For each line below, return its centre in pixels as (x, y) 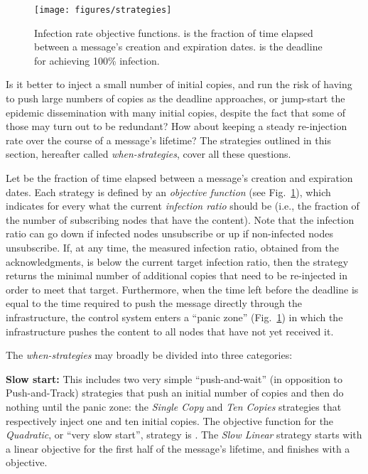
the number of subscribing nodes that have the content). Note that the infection (180, 219)
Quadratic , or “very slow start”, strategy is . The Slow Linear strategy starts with (184, 435)
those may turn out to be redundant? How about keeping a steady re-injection (177, 126)
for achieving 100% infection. (97, 60)
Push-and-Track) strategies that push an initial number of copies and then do (175, 393)
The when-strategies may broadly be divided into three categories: (149, 355)
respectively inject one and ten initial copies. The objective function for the (170, 420)
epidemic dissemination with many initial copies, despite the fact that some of (175, 112)
